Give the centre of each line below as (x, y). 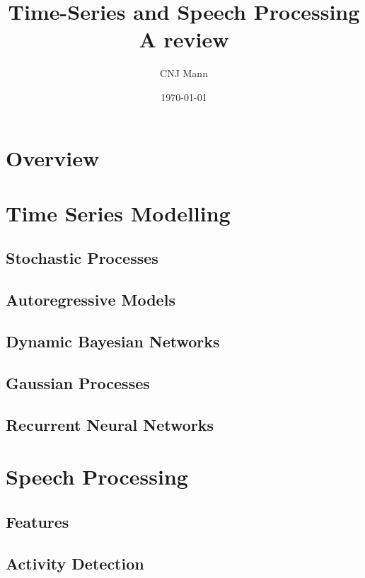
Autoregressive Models (91, 300)
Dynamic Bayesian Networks (113, 341)
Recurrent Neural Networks (110, 424)
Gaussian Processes (78, 382)
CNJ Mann (184, 73)
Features (37, 521)
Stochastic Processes (82, 258)
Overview (53, 157)
